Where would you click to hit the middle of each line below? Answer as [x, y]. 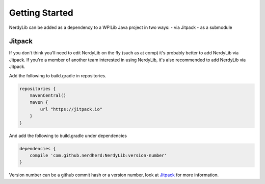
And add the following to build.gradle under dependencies [68, 136]
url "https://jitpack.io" [71, 109]
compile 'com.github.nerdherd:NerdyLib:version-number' [98, 155]
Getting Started [41, 13]
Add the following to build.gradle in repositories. [58, 75]
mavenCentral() [48, 95]
